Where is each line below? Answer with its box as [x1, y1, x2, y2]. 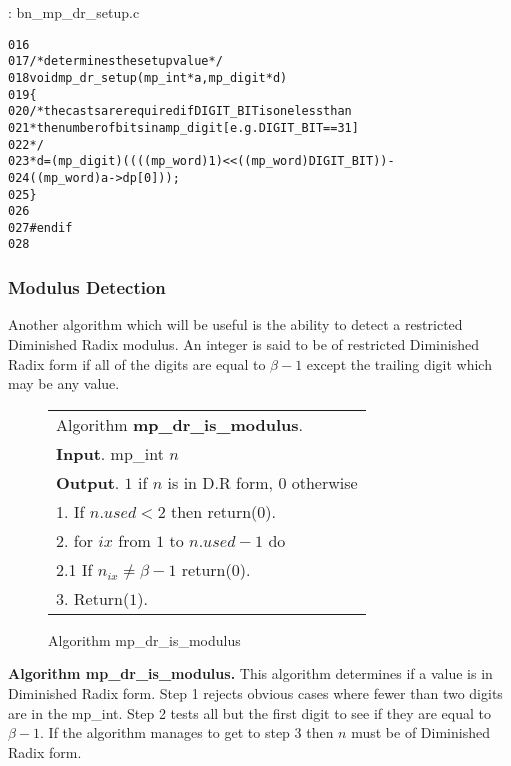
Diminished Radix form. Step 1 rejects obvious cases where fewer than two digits [8, 682, 503, 703]
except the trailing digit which [306, 353, 492, 374]
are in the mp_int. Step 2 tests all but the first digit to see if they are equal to [8, 702, 492, 723]
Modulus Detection [8, 275, 166, 300]
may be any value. [8, 373, 120, 394]
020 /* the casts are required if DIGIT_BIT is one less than [8, 104, 352, 119]
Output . [56, 470, 120, 494]
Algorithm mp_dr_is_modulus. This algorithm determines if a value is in [8, 663, 493, 684]
